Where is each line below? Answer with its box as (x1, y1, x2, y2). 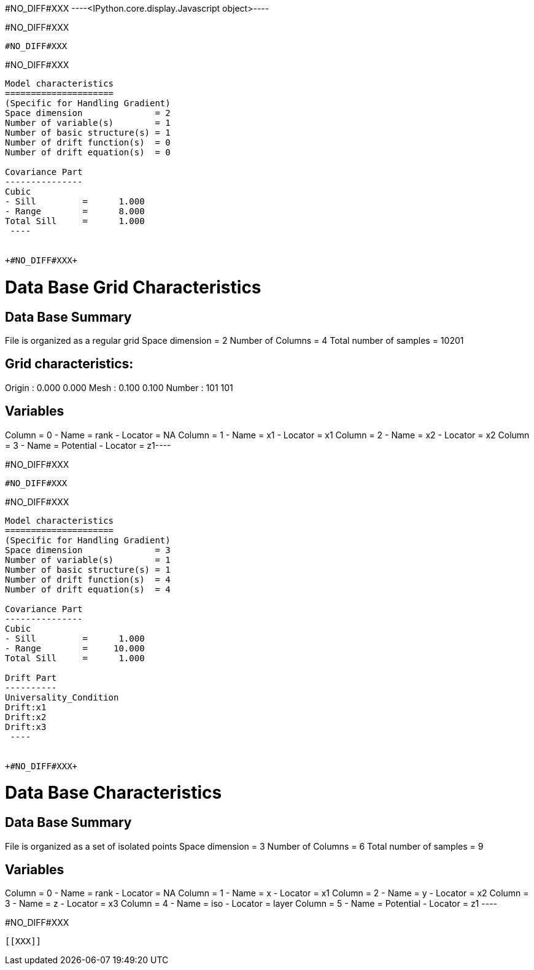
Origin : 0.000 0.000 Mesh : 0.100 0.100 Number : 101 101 (5, 382, 233, 393)
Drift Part (5, 672, 57, 683)
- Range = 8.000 (5, 206, 145, 216)
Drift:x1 (5, 702, 47, 712)
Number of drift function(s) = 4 (5, 574, 171, 584)
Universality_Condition (5, 692, 119, 702)
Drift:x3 (5, 721, 47, 732)
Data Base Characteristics (5, 782, 222, 804)
